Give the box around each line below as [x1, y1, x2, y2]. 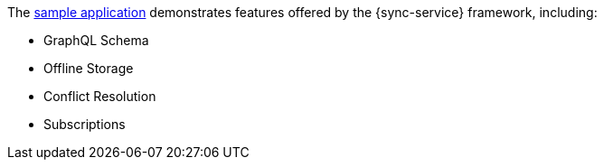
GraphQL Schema [43, 32, 149, 48]
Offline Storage [43, 60, 134, 76]
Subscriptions [43, 116, 126, 132]
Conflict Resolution [43, 88, 156, 104]
